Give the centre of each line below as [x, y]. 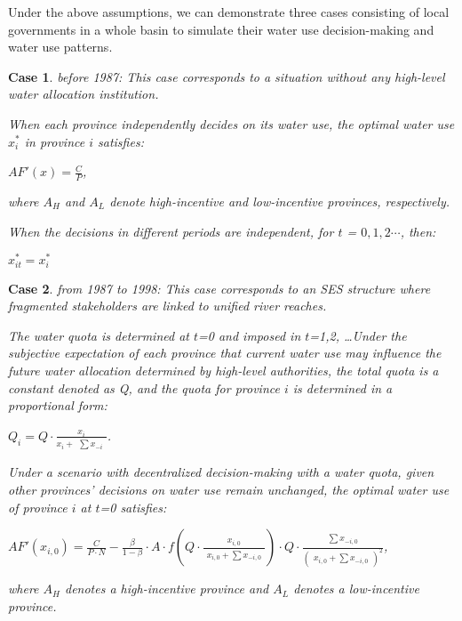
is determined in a [343, 387]
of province [38, 507]
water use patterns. [60, 47]
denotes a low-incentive [356, 589]
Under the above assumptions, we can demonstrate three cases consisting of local [229, 12]
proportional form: [58, 405]
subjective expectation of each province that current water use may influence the [225, 353]
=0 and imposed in [250, 335]
